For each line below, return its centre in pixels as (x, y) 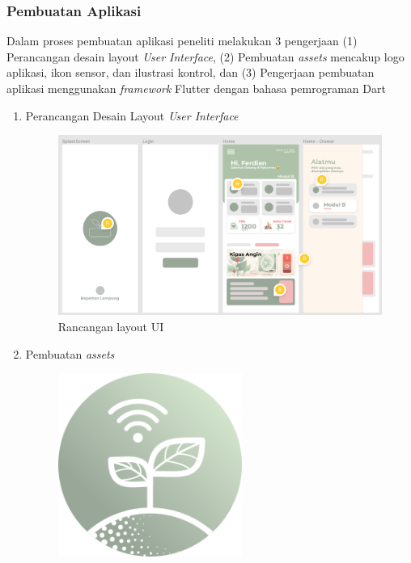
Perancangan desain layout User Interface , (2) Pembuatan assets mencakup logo (205, 56)
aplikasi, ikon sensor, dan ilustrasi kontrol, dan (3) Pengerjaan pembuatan (191, 72)
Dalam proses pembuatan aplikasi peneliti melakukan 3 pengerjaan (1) (182, 41)
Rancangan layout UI (111, 326)
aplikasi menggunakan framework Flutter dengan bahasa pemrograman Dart (196, 88)
